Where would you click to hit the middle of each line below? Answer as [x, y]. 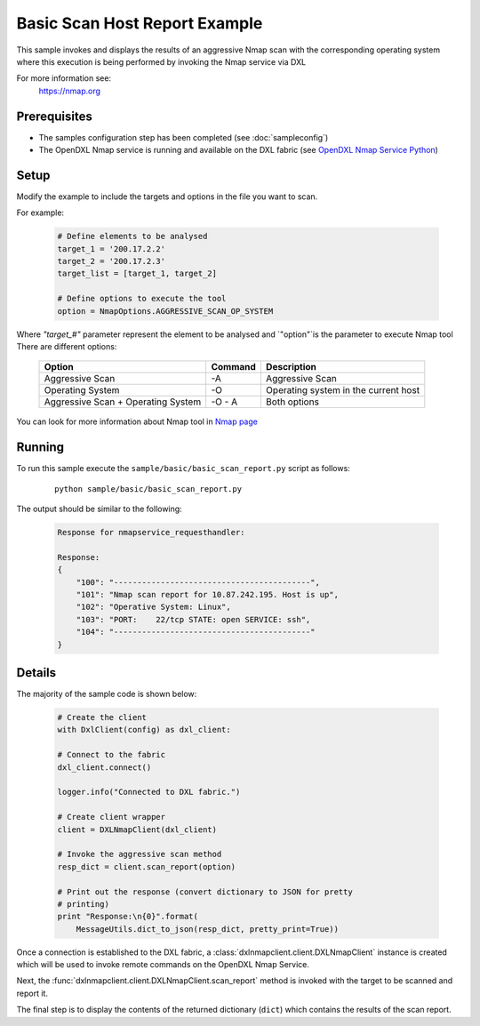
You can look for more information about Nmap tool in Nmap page [137, 421]
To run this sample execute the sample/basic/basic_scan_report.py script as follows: [183, 469]
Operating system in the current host [343, 390]
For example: [40, 212]
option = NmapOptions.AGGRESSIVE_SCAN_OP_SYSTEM [165, 311]
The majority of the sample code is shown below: [107, 694]
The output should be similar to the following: [99, 509]
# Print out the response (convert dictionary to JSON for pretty [205, 892]
